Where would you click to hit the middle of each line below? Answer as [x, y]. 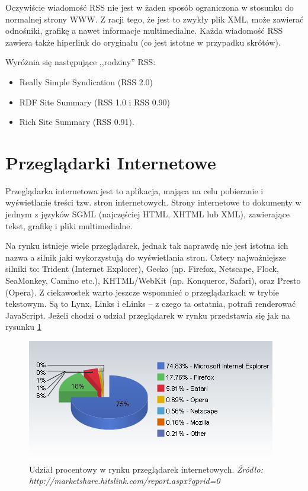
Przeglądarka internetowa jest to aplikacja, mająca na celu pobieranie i [134, 190]
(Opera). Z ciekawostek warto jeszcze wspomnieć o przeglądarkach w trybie [142, 292]
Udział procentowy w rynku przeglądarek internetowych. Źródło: [146, 469]
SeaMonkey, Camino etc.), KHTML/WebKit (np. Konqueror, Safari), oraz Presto [153, 280]
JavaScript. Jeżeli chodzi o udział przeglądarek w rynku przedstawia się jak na [148, 315]
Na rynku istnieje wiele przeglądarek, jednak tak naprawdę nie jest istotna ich [147, 245]
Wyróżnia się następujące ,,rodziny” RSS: [81, 62]
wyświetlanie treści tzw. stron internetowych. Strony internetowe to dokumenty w [153, 202]
